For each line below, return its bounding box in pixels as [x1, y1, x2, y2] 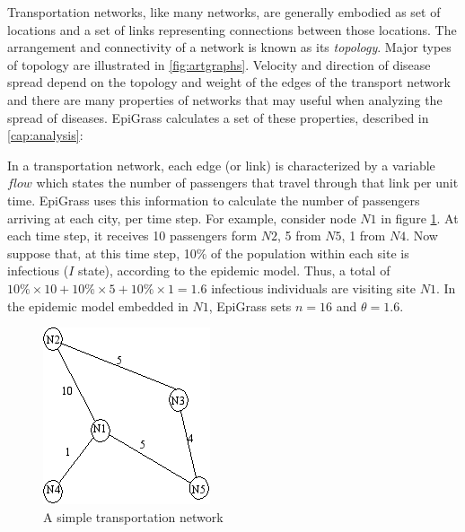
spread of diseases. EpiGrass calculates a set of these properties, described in [7, 108, 429, 126]
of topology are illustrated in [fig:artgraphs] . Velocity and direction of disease [7, 55, 431, 74]
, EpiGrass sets [208, 296, 292, 315]
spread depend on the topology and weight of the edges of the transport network [7, 73, 451, 92]
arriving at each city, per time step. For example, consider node [7, 208, 356, 227]
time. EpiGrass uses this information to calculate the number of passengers [7, 190, 420, 209]
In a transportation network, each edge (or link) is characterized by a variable [7, 155, 435, 174]
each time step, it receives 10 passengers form [7, 226, 258, 245]
